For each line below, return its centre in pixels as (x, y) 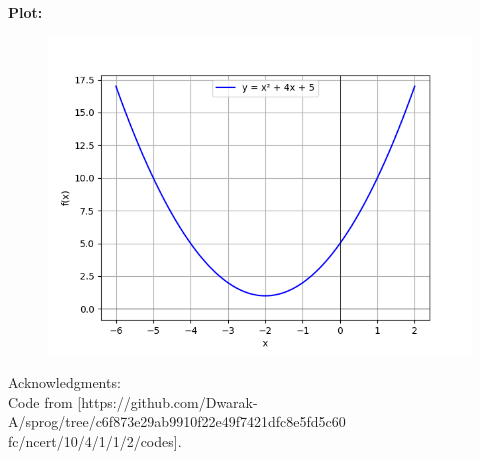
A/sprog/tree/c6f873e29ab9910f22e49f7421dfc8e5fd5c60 (177, 421)
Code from (40, 401)
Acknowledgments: (64, 382)
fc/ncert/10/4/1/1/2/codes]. (95, 440)
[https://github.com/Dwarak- (167, 401)
